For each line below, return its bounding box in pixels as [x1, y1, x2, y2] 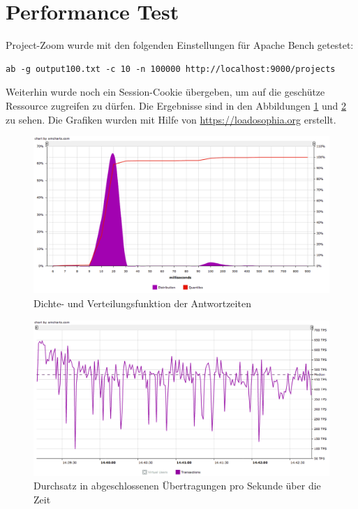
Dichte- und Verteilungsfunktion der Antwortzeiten [33, 295, 251, 310]
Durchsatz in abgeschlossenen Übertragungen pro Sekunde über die [33, 478, 321, 493]
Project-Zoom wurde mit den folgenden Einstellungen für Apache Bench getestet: [6, 38, 354, 52]
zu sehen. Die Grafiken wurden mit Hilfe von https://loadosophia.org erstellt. [6, 112, 336, 126]
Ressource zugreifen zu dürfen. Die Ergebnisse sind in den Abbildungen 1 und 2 [6, 98, 347, 112]
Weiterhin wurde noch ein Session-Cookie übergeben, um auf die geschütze [6, 84, 325, 99]
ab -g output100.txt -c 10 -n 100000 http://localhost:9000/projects [6, 64, 336, 74]
